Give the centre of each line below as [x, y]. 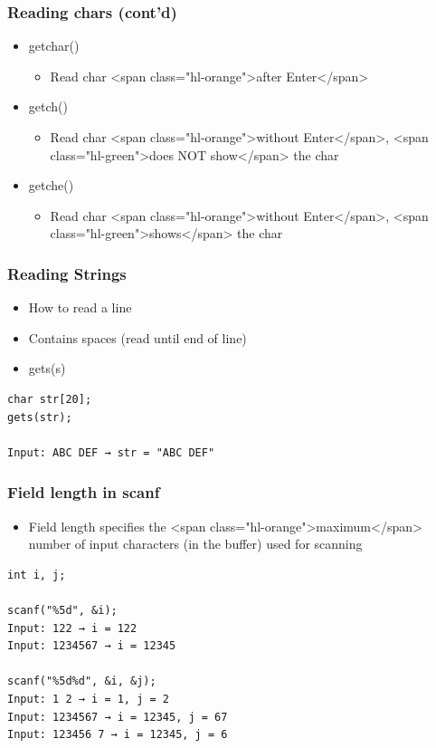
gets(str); [40, 417]
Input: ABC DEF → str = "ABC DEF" [111, 452]
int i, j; [37, 575]
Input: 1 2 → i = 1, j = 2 [88, 699]
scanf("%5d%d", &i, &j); [82, 681]
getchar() [54, 46]
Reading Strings [67, 273]
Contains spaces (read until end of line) [137, 337]
